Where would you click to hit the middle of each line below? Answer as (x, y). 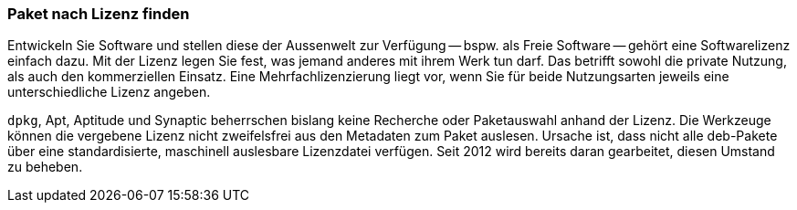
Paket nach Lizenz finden (99, 14)
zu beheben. (45, 167)
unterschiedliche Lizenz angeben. (109, 92)
